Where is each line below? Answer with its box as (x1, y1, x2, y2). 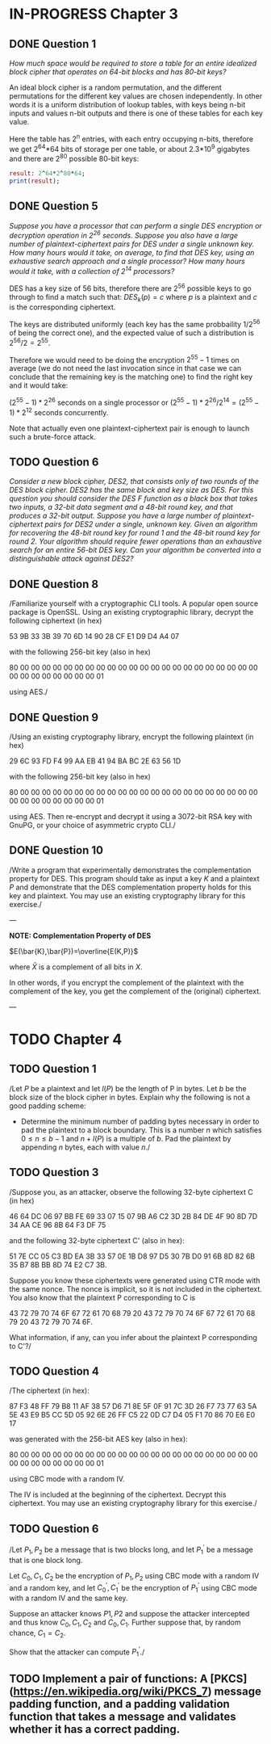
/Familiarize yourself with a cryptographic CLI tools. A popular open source (9, 599, 259, 608)
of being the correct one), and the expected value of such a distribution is (9, 328, 255, 338)
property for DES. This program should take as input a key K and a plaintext (9, 873, 261, 883)
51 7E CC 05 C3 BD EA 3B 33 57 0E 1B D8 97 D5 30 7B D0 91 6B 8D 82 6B (9, 1251, 256, 1261)
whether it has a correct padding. (9, 1722, 181, 1737)
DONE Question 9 (9, 710, 99, 724)
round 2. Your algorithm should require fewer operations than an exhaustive (9, 536, 262, 546)
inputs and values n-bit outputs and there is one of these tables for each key (9, 108, 263, 118)
